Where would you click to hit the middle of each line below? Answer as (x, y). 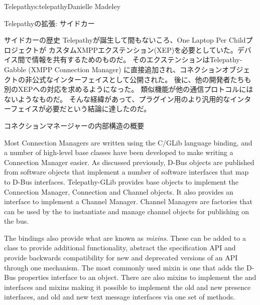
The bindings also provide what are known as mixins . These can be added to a (125, 238)
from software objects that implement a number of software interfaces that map (126, 172)
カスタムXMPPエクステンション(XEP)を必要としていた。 (143, 49)
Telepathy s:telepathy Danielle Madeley (62, 6)
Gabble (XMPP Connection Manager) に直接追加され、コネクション (113, 69)
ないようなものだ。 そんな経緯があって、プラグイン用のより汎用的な (117, 99)
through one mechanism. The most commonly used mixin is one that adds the (124, 267)
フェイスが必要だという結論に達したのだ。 (81, 109)
